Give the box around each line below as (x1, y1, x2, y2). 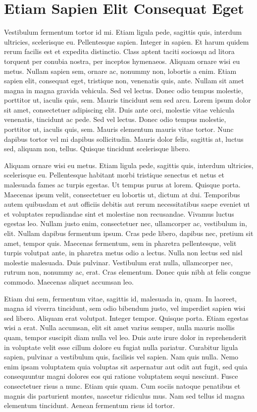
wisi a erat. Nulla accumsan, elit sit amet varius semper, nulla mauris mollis (4, 322, 235, 333)
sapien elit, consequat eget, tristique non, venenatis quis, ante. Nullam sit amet (4, 75, 244, 86)
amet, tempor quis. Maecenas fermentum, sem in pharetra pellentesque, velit (4, 237, 237, 248)
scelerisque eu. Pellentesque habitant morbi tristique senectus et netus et (4, 170, 224, 180)
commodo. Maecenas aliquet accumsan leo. (4, 276, 134, 287)
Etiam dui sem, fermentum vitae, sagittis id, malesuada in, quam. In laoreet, (4, 293, 237, 303)
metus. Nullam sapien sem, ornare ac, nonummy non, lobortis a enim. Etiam (4, 65, 237, 76)
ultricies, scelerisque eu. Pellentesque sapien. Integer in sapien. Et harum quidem (4, 36, 249, 47)
